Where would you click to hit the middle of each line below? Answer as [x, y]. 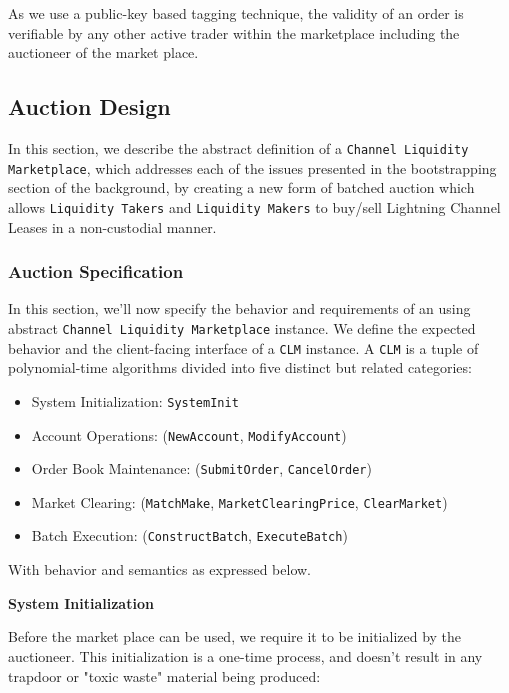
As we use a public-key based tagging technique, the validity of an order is [236, 13]
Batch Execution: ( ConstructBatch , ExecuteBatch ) [189, 535]
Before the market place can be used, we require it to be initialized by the [235, 636]
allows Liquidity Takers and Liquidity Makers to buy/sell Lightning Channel [254, 206]
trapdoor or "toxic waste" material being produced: [164, 675]
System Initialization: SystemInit [135, 400]
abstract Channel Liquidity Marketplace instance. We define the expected [242, 327]
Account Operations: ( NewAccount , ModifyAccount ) [189, 434]
